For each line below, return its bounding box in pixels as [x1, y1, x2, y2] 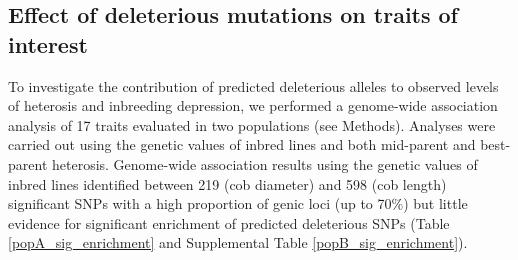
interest [8, 28, 88, 59]
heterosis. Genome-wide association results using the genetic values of [51, 153, 478, 174]
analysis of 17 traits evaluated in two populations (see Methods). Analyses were [8, 114, 496, 135]
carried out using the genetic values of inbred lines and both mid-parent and [8, 134, 476, 155]
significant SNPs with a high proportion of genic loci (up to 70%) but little [8, 193, 468, 214]
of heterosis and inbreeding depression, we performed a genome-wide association [8, 95, 498, 116]
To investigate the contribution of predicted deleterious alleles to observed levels [8, 75, 499, 96]
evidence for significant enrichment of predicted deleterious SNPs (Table [8, 212, 450, 233]
